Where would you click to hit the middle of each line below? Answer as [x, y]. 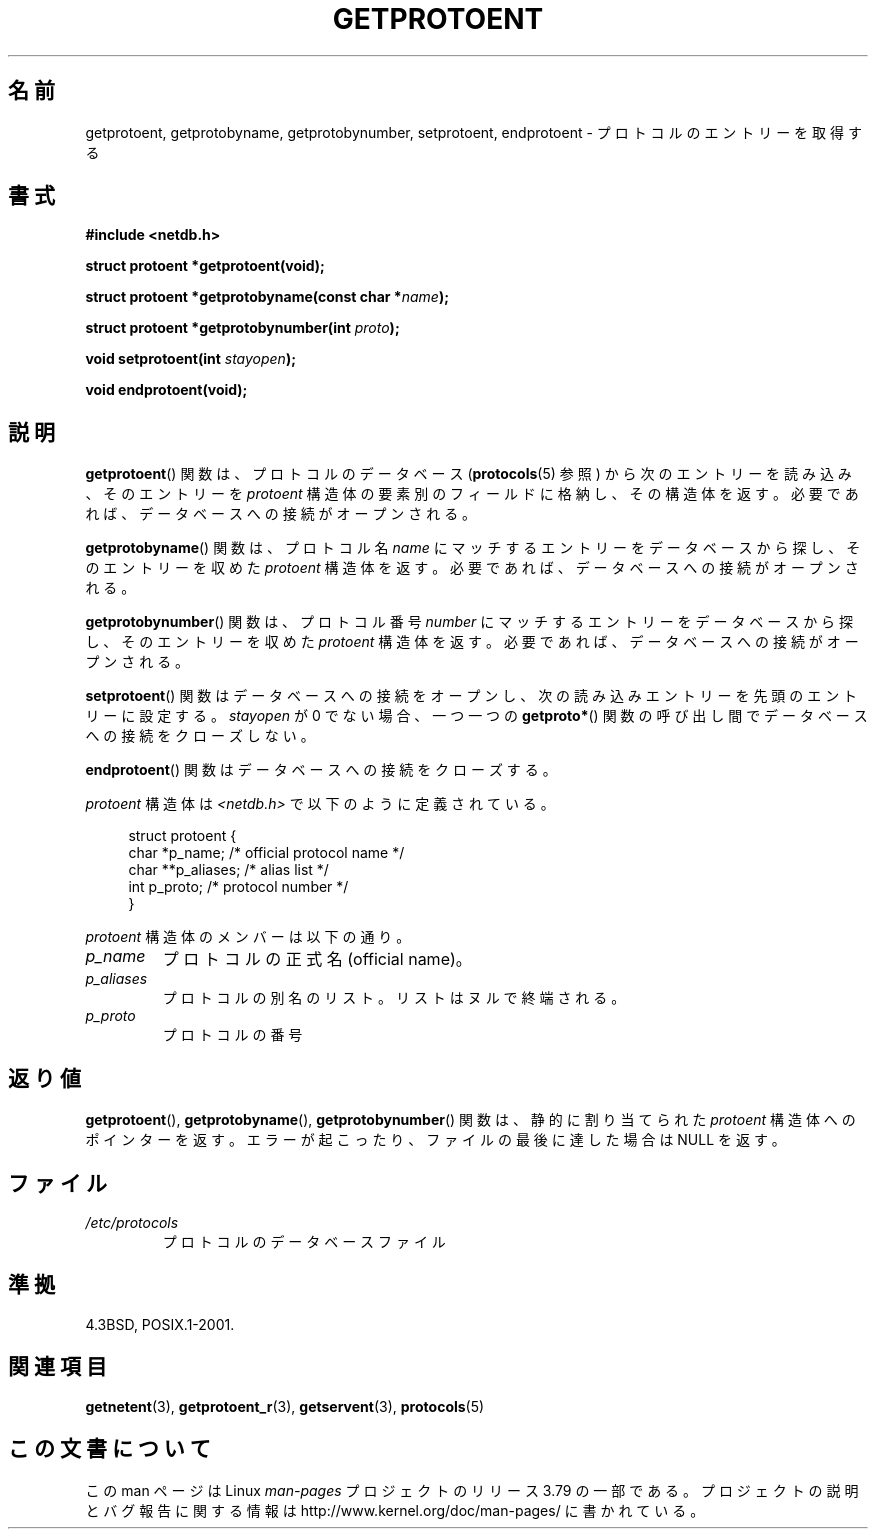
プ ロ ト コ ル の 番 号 [232, 1035]
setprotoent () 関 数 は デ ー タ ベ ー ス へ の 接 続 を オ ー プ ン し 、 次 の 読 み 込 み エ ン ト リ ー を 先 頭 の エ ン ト [471, 696]
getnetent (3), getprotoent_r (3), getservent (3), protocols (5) [285, 1406]
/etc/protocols [132, 1222]
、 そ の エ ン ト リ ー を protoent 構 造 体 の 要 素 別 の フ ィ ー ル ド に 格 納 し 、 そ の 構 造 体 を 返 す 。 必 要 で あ [472, 494]
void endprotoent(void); [166, 390]
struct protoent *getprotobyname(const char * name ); [267, 297]
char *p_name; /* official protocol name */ [266, 853]
